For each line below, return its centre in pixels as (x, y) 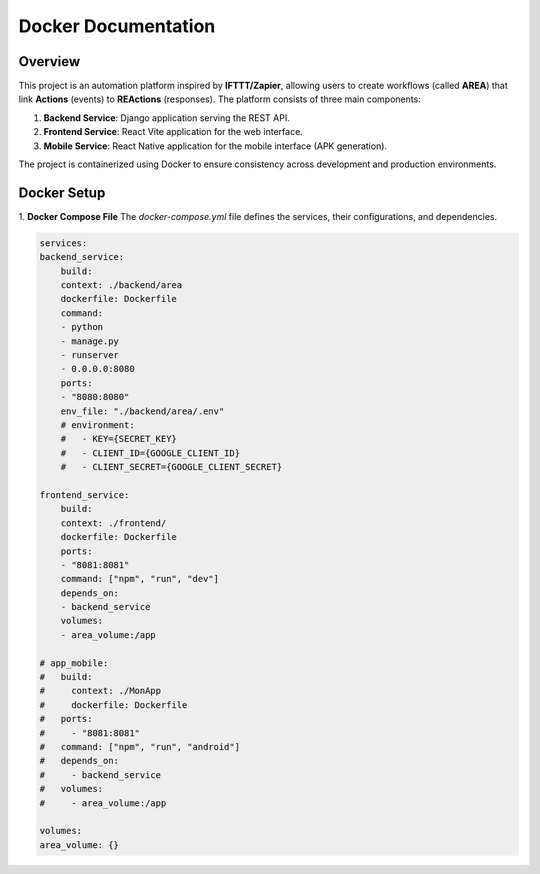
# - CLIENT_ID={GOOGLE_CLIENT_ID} (150, 453)
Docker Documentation (117, 26)
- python (82, 327)
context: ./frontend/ (113, 523)
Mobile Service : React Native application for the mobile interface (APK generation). (215, 146)
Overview (49, 61)
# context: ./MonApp (100, 691)
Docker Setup (62, 192)
